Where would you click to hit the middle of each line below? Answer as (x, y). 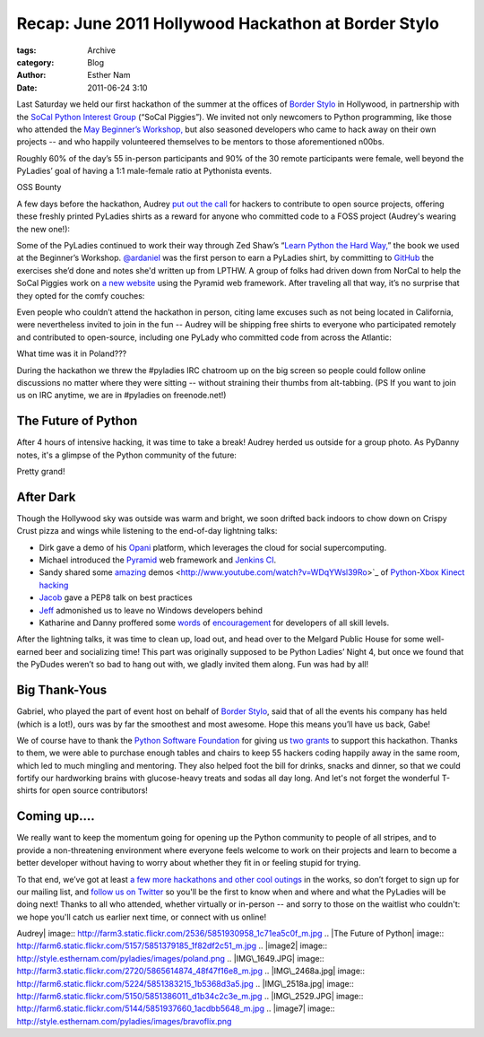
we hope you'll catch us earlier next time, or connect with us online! (142, 917)
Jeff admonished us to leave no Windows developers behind (151, 610)
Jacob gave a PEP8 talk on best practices (116, 597)
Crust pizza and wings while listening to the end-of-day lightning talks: (147, 531)
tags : (26, 50)
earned (30, 651)
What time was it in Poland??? (72, 353)
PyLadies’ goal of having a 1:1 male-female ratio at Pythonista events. (144, 171)
